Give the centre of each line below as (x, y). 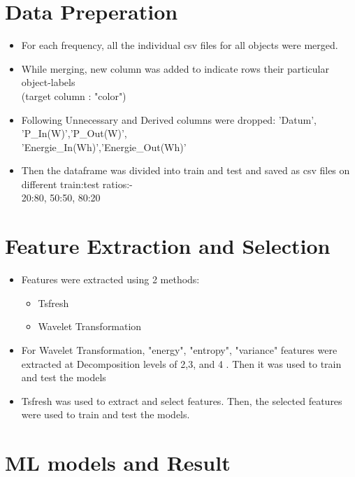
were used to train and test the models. (106, 414)
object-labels (48, 82)
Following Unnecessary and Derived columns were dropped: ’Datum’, (169, 119)
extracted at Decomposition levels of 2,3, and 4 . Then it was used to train (181, 363)
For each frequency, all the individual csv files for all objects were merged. (180, 45)
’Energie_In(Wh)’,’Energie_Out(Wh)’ (104, 147)
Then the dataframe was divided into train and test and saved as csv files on (186, 170)
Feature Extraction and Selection (168, 246)
